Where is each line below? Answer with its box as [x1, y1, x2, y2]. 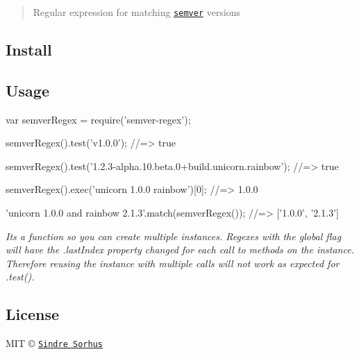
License [6, 303, 60, 325]
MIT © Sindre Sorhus [6, 336, 103, 351]
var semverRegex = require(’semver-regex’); [6, 112, 191, 126]
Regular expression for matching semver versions [33, 5, 241, 19]
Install [6, 39, 52, 60]
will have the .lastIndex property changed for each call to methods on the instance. [6, 242, 354, 257]
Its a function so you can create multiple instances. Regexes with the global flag [6, 228, 342, 243]
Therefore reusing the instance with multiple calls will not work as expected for [6, 255, 340, 270]
